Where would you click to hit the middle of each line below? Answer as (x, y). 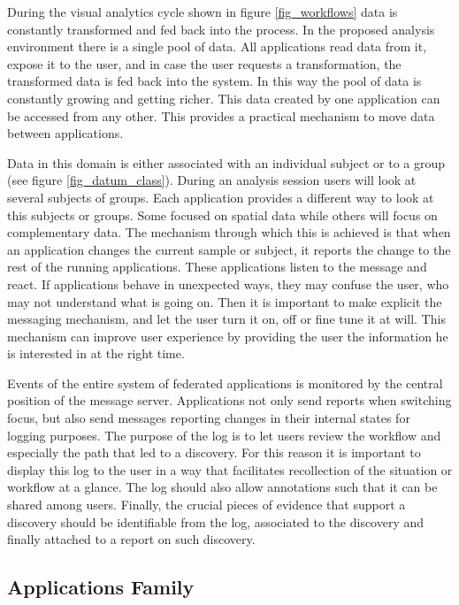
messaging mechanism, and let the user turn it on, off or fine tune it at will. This (226, 319)
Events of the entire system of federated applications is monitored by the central (225, 383)
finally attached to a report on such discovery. (131, 539)
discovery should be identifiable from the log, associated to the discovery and (216, 521)
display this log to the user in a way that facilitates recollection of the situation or (230, 469)
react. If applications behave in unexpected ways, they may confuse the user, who (228, 283)
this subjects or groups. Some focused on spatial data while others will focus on (222, 214)
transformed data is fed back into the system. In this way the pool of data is (214, 81)
